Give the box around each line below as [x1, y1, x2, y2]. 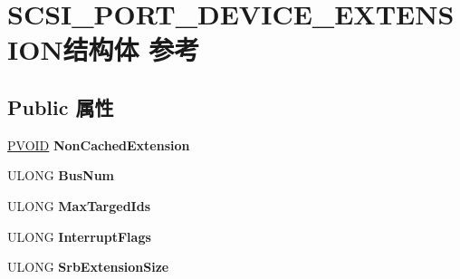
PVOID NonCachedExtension [7, 135, 190, 154]
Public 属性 [7, 92, 114, 120]
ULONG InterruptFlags [7, 226, 151, 245]
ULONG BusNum [7, 166, 115, 185]
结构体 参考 [62, 31, 200, 68]
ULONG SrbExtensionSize [7, 257, 169, 276]
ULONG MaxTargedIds [7, 196, 151, 215]
